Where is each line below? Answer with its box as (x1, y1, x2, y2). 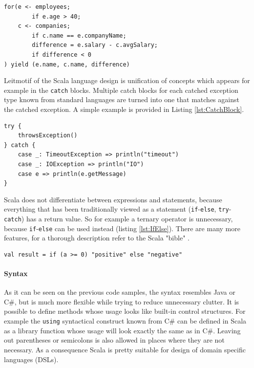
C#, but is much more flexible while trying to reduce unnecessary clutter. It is (4, 296, 239, 306)
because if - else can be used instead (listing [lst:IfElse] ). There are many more (4, 223, 240, 233)
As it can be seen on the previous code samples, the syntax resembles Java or (4, 287, 235, 297)
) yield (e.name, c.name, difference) (4, 61, 130, 68)
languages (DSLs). (4, 354, 59, 364)
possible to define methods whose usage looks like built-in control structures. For (4, 306, 246, 316)
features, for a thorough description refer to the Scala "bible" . (4, 233, 190, 243)
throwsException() (18, 132, 78, 139)
